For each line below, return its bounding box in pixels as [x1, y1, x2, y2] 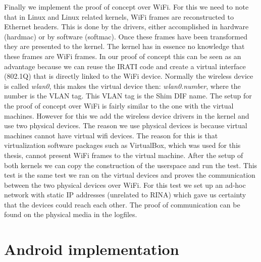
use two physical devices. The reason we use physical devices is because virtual [4, 120, 247, 131]
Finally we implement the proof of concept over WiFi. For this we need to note [4, 2, 249, 12]
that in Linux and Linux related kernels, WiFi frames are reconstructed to [4, 11, 234, 22]
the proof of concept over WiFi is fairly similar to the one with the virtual [4, 100, 234, 111]
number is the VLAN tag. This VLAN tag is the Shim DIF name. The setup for [4, 90, 252, 101]
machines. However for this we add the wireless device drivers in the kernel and [4, 110, 249, 121]
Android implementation [4, 239, 179, 259]
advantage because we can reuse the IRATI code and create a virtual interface [4, 61, 246, 71]
